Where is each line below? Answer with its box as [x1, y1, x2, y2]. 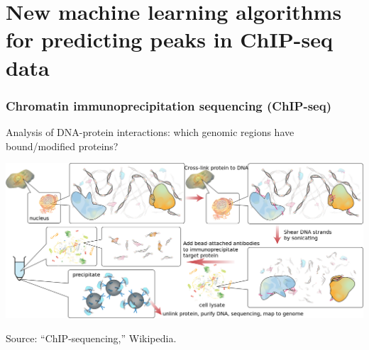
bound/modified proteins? [6, 138, 119, 153]
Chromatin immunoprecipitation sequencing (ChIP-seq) [6, 96, 331, 114]
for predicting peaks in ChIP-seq [6, 25, 333, 54]
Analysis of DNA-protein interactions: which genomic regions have [6, 124, 294, 139]
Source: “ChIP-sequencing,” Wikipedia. [6, 330, 177, 345]
